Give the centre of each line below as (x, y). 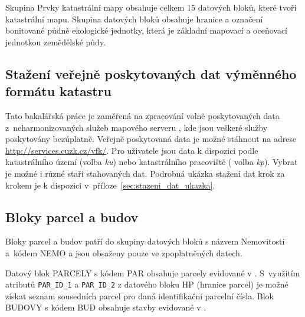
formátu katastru (59, 91)
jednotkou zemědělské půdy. (56, 42)
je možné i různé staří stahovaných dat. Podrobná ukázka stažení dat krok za (145, 173)
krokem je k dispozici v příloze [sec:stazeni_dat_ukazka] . (110, 185)
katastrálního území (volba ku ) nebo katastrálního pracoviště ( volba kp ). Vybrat (152, 162)
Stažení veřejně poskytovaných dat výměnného (151, 73)
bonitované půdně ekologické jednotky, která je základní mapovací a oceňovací (146, 30)
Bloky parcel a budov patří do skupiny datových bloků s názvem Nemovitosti (145, 241)
